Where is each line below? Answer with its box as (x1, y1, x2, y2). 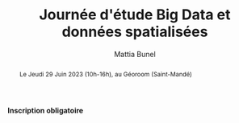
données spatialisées (61, 23, 208, 41)
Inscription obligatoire (7, 105, 84, 115)
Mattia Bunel (113, 49, 157, 59)
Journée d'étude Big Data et (39, 6, 231, 24)
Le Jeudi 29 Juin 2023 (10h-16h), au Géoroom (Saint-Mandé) (19, 70, 193, 78)
